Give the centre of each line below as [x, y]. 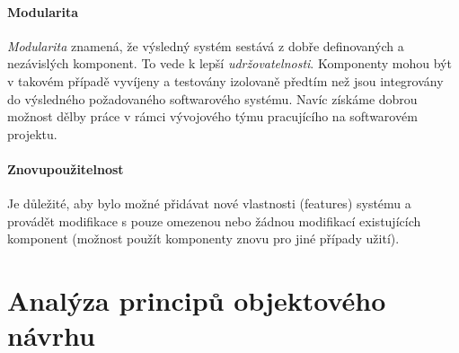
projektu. [32, 133]
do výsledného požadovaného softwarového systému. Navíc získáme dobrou [212, 98]
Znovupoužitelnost [66, 168]
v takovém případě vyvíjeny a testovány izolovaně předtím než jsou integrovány [225, 80]
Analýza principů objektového [197, 300]
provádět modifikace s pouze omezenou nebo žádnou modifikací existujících [214, 221]
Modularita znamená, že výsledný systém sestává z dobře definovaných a [206, 45]
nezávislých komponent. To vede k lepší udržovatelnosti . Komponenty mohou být [229, 63]
